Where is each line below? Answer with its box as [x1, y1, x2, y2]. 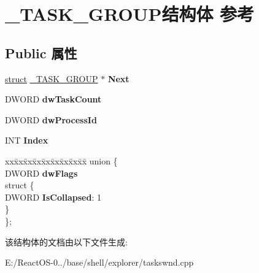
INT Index [5, 134, 48, 147]
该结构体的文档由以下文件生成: [5, 235, 128, 248]
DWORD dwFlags [5, 166, 78, 179]
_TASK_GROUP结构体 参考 [5, 1, 255, 26]
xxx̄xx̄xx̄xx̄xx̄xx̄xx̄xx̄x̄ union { [5, 154, 118, 167]
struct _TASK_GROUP [5, 72, 98, 85]
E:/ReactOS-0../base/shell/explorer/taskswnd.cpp [5, 256, 194, 269]
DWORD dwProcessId [5, 113, 97, 126]
